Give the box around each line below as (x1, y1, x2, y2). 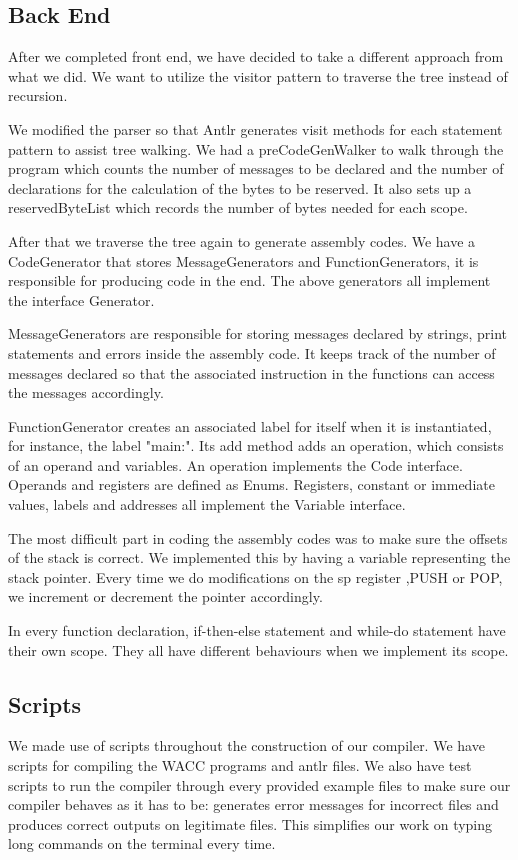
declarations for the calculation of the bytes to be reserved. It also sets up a (8, 177, 472, 198)
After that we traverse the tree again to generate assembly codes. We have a (8, 230, 476, 251)
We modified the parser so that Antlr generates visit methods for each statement (8, 118, 503, 139)
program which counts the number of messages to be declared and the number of (8, 158, 504, 179)
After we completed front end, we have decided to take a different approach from (8, 46, 504, 67)
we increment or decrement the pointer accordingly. (8, 586, 323, 607)
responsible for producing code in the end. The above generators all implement (8, 270, 491, 291)
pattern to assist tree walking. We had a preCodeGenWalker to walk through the (8, 138, 504, 159)
